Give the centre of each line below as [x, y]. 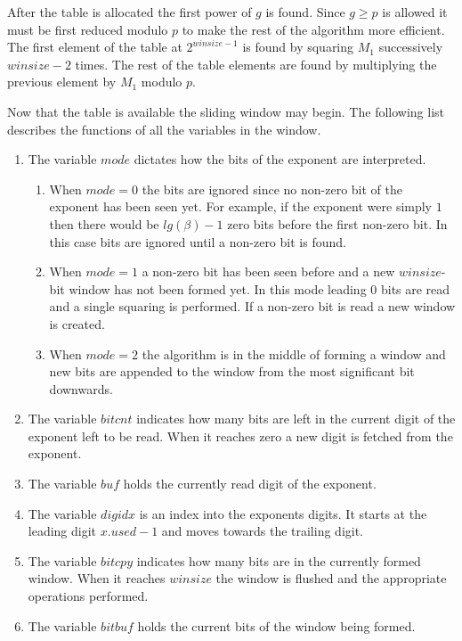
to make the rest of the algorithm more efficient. [313, 29]
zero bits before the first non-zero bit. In [337, 223]
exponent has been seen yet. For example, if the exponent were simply [241, 206]
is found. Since [305, 12]
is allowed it [415, 12]
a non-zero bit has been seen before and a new [268, 271]
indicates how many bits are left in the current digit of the [296, 419]
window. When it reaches [97, 578]
